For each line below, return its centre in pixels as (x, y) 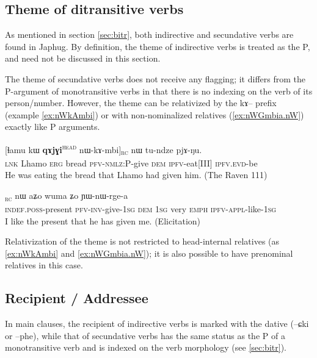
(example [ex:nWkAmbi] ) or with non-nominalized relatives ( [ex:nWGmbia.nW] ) (155, 114)
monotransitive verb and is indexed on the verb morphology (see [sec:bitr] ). (146, 347)
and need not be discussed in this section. (83, 58)
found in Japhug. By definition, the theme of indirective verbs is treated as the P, (158, 46)
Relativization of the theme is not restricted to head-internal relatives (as (142, 241)
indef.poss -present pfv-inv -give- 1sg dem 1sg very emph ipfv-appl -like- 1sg (141, 209)
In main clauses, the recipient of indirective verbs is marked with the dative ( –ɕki (157, 324)
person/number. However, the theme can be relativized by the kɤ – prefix (141, 103)
